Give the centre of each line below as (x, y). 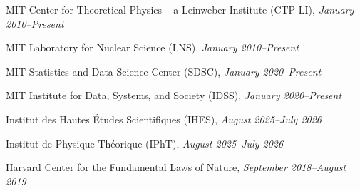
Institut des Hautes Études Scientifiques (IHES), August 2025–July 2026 (164, 119)
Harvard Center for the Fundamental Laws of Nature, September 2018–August (176, 167)
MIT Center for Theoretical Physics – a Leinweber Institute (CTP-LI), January (180, 9)
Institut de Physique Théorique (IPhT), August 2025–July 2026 (145, 143)
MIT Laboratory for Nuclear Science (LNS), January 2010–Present (153, 47)
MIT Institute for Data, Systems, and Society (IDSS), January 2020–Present (174, 95)
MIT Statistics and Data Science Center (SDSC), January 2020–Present (164, 71)
